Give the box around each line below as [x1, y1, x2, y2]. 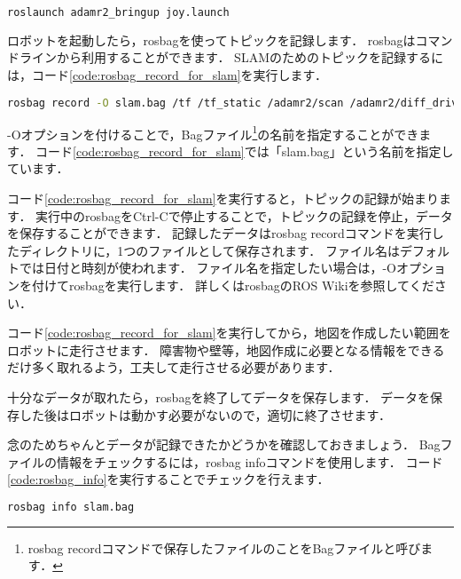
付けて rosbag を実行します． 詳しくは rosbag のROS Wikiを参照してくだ [31, 275, 434, 294]
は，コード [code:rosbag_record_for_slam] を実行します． [7, 66, 328, 84]
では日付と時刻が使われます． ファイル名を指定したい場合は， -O [19, 258, 396, 277]
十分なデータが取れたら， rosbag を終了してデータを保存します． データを [7, 387, 431, 406]
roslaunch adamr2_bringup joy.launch [7, 6, 230, 19]
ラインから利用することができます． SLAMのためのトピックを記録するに [19, 48, 443, 67]
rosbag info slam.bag [7, 500, 135, 513]
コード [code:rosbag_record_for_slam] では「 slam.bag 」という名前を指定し [35, 141, 454, 160]
